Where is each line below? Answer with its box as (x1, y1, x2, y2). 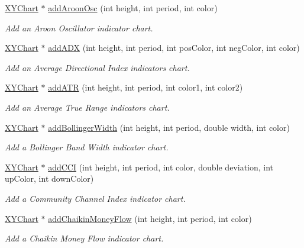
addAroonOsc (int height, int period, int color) (48, 2, 218, 14)
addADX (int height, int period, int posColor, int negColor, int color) (48, 41, 300, 54)
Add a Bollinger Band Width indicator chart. (5, 141, 169, 153)
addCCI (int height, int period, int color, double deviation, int (48, 160, 274, 173)
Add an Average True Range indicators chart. (5, 101, 170, 113)
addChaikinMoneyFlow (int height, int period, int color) (48, 212, 252, 224)
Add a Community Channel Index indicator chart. (5, 192, 186, 204)
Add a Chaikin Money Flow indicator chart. (5, 232, 164, 244)
